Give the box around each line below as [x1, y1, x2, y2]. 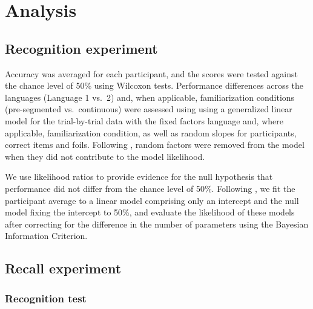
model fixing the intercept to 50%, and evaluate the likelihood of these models [5, 206, 295, 218]
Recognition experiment [5, 39, 158, 57]
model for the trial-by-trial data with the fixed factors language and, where [5, 114, 283, 127]
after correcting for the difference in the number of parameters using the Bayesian [5, 217, 309, 230]
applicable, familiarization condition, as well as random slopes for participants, [5, 126, 297, 139]
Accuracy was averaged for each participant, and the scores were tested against [5, 67, 298, 80]
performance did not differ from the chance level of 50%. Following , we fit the [5, 182, 295, 194]
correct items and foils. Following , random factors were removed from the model [5, 138, 305, 151]
